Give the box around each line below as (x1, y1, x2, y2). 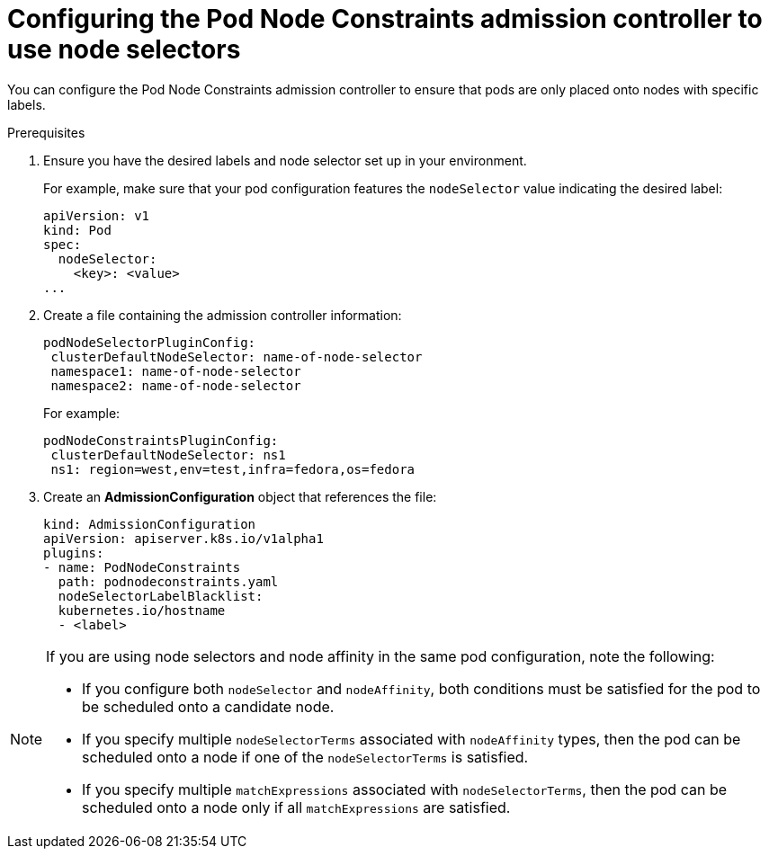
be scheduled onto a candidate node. (82, 697, 335, 716)
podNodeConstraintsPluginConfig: (43, 432, 279, 448)
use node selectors (7, 34, 241, 65)
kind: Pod (43, 222, 112, 237)
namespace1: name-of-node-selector (50, 363, 301, 379)
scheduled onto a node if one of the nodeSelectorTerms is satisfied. (82, 747, 529, 766)
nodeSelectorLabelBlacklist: (58, 588, 264, 603)
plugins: (43, 545, 104, 560)
